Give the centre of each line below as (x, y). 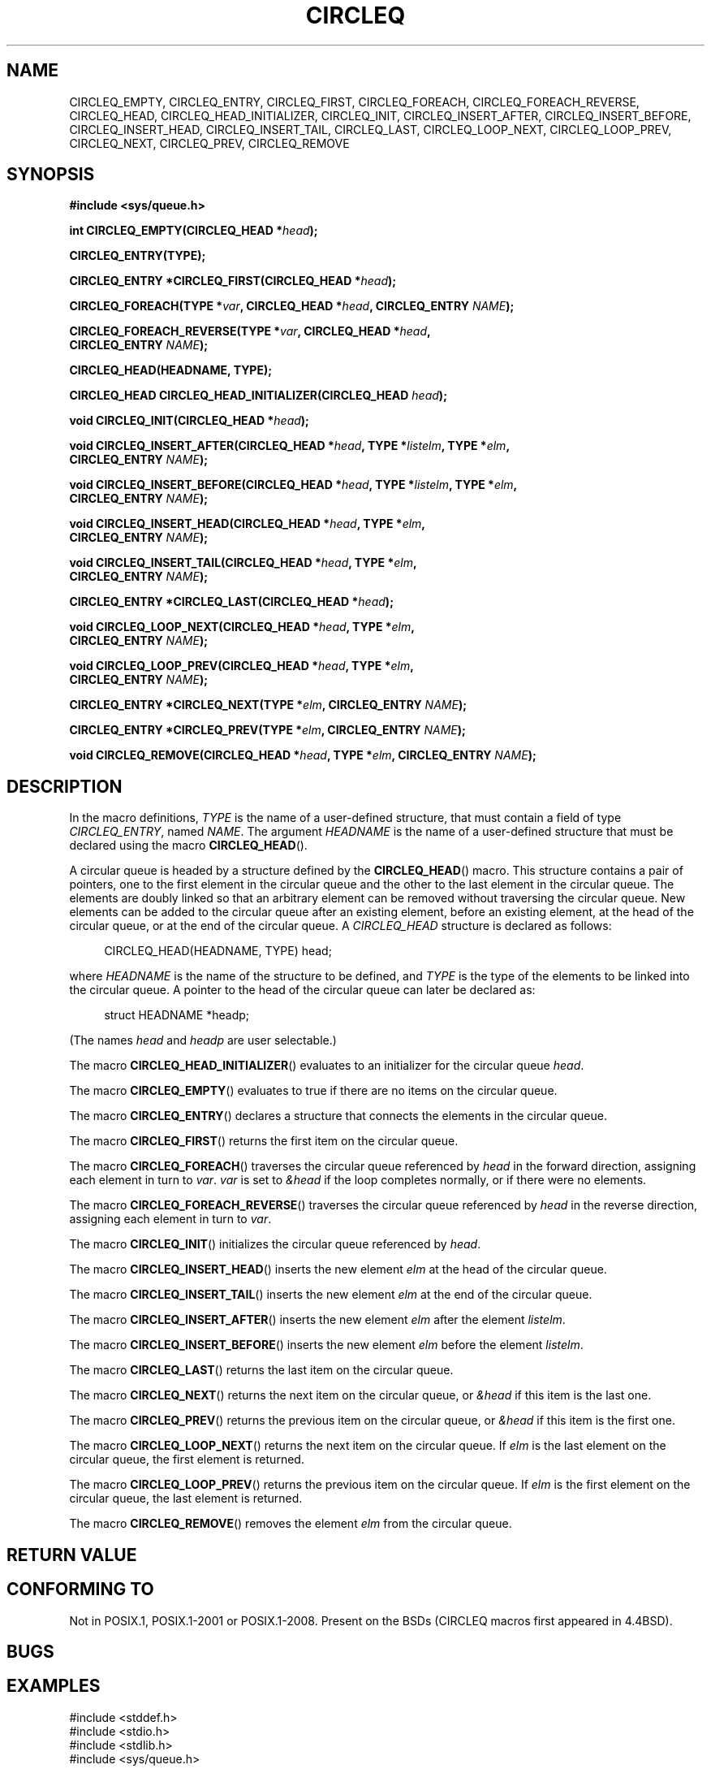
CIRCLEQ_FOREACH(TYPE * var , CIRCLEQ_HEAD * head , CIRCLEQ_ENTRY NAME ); (292, 306)
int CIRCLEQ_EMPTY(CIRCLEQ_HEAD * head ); (194, 231)
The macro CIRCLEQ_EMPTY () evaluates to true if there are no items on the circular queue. (313, 1091)
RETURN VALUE (72, 1555)
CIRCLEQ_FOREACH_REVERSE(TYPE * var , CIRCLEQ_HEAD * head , (250, 331)
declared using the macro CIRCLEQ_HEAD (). (188, 846)
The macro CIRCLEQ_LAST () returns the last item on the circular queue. (261, 1370)
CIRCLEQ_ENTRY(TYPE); (138, 256)
